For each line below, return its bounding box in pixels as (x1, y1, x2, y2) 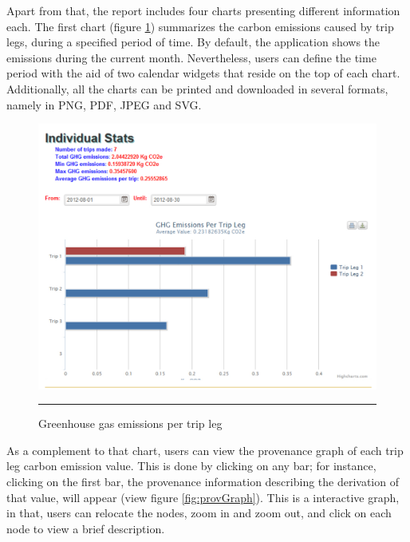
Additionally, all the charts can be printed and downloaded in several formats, (6, 80, 388, 97)
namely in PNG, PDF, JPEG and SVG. (6, 96, 202, 113)
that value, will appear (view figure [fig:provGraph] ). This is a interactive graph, (6, 489, 400, 505)
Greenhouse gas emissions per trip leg (38, 415, 223, 432)
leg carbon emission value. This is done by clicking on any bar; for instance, (6, 457, 376, 474)
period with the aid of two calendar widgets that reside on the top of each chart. (6, 65, 400, 81)
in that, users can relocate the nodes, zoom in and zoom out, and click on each (6, 504, 392, 521)
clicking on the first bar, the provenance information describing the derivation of (6, 473, 399, 490)
